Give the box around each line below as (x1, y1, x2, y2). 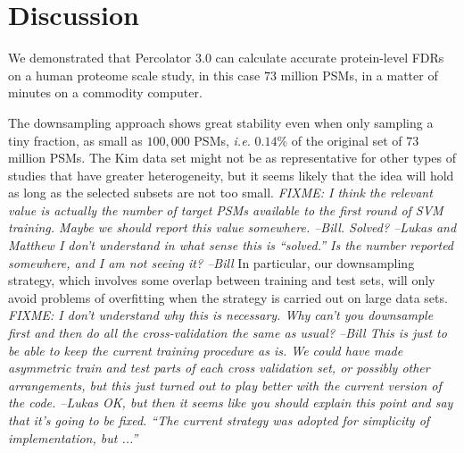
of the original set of (291, 130, 402, 149)
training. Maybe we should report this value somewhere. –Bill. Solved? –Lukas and (8, 218, 457, 237)
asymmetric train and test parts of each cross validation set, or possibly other (8, 358, 430, 377)
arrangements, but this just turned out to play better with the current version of (8, 375, 442, 394)
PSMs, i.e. (194, 130, 251, 149)
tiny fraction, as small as (8, 130, 143, 149)
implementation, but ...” (8, 428, 138, 447)
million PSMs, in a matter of (280, 65, 438, 84)
